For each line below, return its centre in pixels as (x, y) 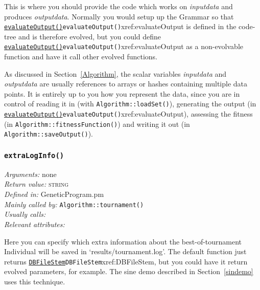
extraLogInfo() (34, 156)
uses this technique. (35, 281)
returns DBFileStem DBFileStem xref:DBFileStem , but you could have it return (126, 261)
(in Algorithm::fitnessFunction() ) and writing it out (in (97, 124)
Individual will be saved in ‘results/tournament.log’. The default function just (125, 251)
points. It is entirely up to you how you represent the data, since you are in (122, 93)
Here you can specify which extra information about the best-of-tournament (123, 241)
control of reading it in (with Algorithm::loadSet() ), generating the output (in (130, 104)
